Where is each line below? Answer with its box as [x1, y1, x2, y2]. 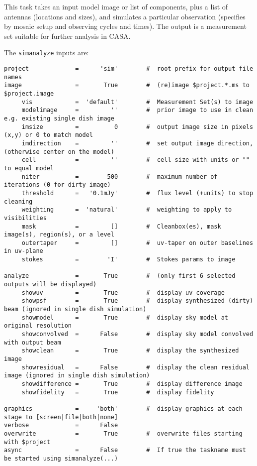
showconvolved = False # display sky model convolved [21, 331, 254, 338]
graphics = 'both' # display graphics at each [4, 405, 243, 412]
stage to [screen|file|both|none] [4, 413, 118, 421]
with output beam [4, 339, 61, 346]
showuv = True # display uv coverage [21, 289, 225, 296]
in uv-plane [4, 247, 43, 255]
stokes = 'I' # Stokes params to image [21, 256, 236, 263]
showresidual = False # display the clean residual [21, 363, 250, 371]
